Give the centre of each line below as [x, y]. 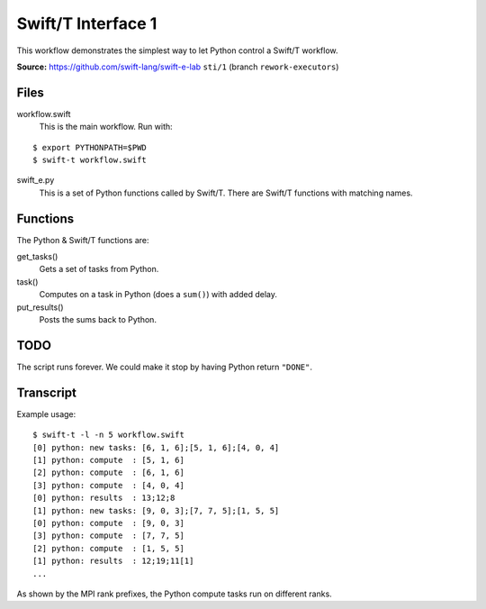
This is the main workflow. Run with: [106, 127]
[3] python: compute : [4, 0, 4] [108, 485]
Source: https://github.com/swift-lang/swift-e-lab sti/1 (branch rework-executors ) [178, 67]
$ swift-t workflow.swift [90, 160]
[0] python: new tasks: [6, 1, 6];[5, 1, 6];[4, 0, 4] [156, 447]
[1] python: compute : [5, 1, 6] [108, 460]
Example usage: [46, 414]
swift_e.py [36, 180]
